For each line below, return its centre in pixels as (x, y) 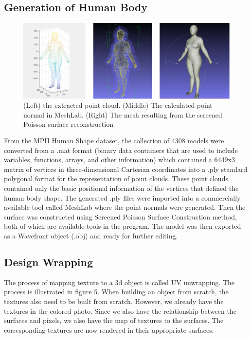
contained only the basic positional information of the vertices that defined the (121, 188)
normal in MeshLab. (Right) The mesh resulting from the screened (123, 114)
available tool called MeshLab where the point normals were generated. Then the (125, 207)
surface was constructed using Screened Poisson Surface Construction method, (120, 216)
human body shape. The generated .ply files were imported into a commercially (122, 197)
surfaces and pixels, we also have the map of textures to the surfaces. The (114, 320)
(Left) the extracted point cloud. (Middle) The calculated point (118, 105)
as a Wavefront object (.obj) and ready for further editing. (91, 236)
